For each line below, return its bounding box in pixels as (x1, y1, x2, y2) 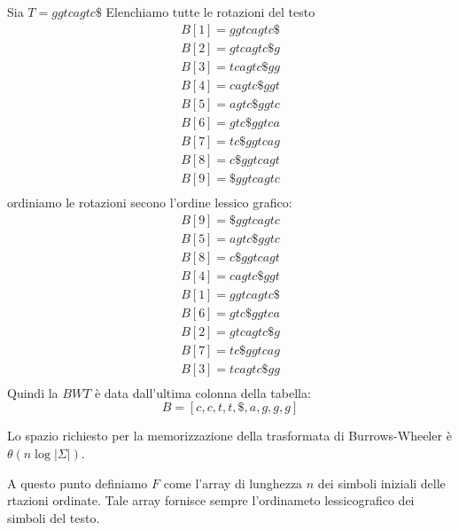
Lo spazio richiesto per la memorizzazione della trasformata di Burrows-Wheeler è (7, 426, 452, 445)
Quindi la (7, 383, 58, 401)
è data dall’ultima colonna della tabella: (94, 383, 311, 401)
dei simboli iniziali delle (317, 473, 446, 492)
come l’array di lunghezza (163, 473, 303, 492)
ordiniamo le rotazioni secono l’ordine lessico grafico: (7, 192, 292, 211)
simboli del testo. (7, 508, 100, 526)
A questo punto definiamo (7, 473, 148, 492)
